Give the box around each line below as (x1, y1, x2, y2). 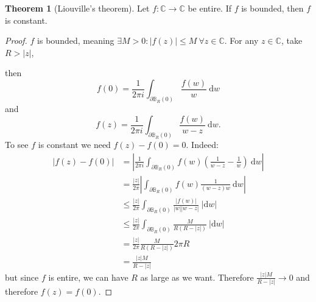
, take (281, 34, 303, 47)
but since (5, 270, 39, 283)
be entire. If (188, 2, 231, 14)
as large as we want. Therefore (140, 270, 254, 283)
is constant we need (38, 138, 111, 151)
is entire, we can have (48, 270, 128, 283)
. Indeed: (186, 138, 219, 151)
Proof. (5, 34, 27, 47)
